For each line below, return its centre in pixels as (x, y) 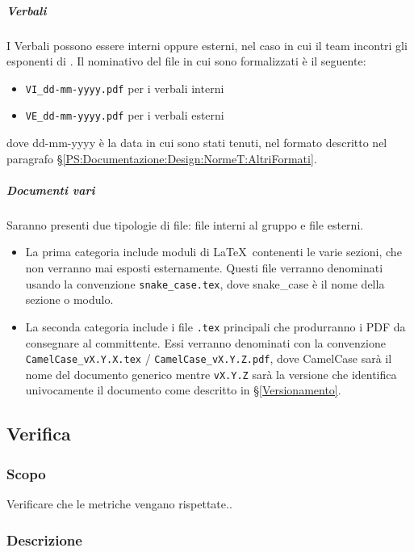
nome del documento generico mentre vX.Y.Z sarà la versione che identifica (211, 374)
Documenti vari (51, 190)
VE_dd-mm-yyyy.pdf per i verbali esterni (125, 115)
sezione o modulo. (69, 299)
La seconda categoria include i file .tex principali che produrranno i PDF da (215, 326)
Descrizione (44, 539)
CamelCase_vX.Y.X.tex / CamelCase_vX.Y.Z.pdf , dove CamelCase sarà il (209, 358)
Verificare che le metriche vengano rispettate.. (119, 504)
